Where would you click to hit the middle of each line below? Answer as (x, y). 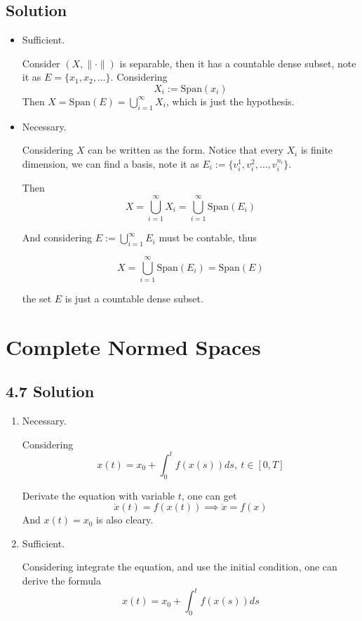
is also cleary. (125, 520)
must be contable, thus (208, 238)
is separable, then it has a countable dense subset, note (238, 63)
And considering (57, 238)
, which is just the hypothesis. (230, 101)
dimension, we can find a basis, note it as (110, 163)
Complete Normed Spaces (133, 346)
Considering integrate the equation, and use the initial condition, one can (180, 567)
